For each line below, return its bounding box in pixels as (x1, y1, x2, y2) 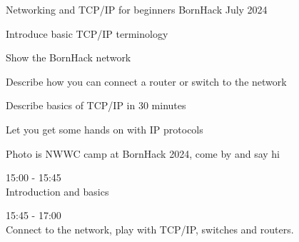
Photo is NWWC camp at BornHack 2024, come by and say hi (6, 146, 280, 161)
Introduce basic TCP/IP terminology (6, 26, 168, 41)
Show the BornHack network (6, 50, 131, 65)
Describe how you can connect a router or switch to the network (6, 74, 287, 89)
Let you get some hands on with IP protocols (6, 121, 203, 136)
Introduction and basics (6, 183, 109, 198)
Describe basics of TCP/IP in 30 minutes (6, 98, 186, 113)
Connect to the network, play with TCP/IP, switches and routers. (6, 221, 294, 236)
